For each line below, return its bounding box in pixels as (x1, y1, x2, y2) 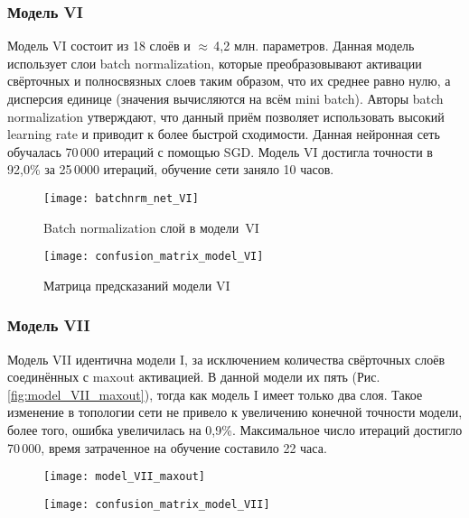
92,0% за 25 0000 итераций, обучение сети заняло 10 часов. (7, 160, 334, 179)
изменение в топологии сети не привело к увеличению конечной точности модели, (7, 402, 463, 421)
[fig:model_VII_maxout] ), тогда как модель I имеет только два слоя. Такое (7, 384, 423, 403)
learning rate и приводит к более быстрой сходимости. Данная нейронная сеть (7, 125, 440, 143)
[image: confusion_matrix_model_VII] (43, 497, 270, 511)
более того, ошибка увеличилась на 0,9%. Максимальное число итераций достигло (7, 421, 463, 439)
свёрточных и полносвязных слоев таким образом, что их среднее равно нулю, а (7, 71, 451, 90)
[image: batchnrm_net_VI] (43, 191, 199, 205)
